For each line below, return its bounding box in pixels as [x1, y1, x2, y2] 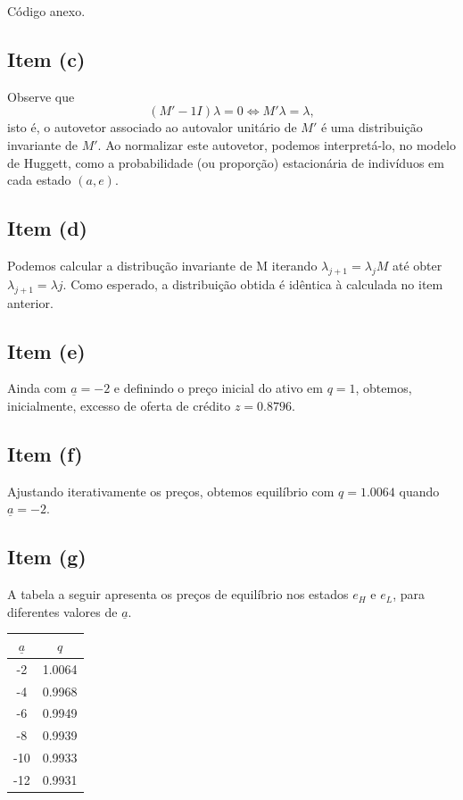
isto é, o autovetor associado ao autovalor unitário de [7, 118, 297, 137]
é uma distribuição [320, 118, 423, 137]
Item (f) [7, 439, 83, 467]
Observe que [7, 87, 75, 105]
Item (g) [7, 543, 87, 571]
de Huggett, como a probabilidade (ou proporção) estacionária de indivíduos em [7, 153, 444, 171]
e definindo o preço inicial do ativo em [113, 379, 323, 397]
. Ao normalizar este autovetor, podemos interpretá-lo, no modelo [97, 135, 456, 154]
